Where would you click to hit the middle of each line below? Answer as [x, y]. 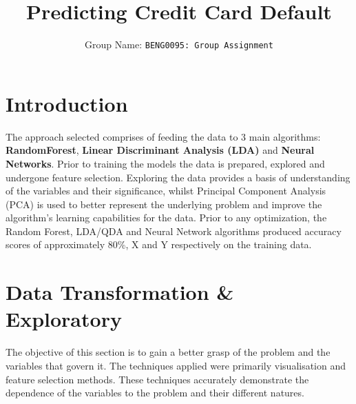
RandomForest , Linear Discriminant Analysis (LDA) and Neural [160, 150]
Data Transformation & [120, 292]
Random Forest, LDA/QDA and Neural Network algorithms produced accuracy [174, 231]
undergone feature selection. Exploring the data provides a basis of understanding [178, 177]
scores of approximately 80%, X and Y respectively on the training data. [159, 244]
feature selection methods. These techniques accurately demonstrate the [157, 379]
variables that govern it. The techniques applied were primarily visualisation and [176, 365]
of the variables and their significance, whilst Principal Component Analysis [166, 191]
